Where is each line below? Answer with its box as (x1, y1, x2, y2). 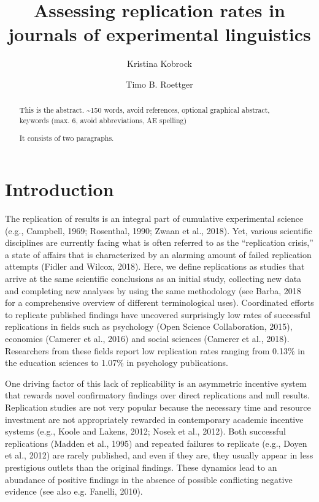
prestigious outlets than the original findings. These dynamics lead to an (5, 460, 277, 473)
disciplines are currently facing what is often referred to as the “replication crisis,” (5, 236, 313, 249)
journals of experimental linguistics (8, 21, 311, 47)
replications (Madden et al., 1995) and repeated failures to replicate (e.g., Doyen (5, 436, 307, 449)
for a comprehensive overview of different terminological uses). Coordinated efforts (5, 296, 314, 309)
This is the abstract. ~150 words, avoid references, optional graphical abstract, (19, 105, 270, 115)
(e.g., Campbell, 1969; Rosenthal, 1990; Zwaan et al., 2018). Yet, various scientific (5, 224, 312, 237)
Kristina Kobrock (127, 57, 192, 70)
